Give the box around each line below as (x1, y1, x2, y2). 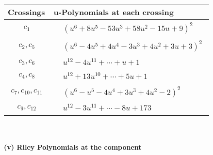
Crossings (8, 6, 45, 17)
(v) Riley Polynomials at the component (4, 141, 142, 152)
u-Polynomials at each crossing (53, 6, 174, 17)
